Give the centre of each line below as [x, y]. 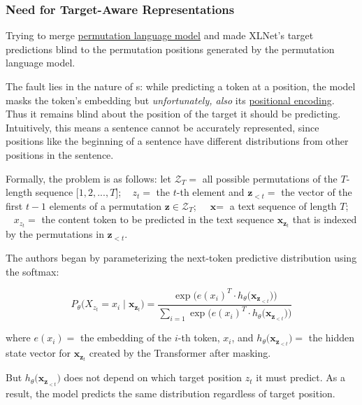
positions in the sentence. [60, 154]
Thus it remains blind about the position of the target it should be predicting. [173, 114]
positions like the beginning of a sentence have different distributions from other [177, 141]
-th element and [210, 192]
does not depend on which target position [153, 377]
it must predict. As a [301, 377]
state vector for [38, 353]
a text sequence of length [283, 205]
